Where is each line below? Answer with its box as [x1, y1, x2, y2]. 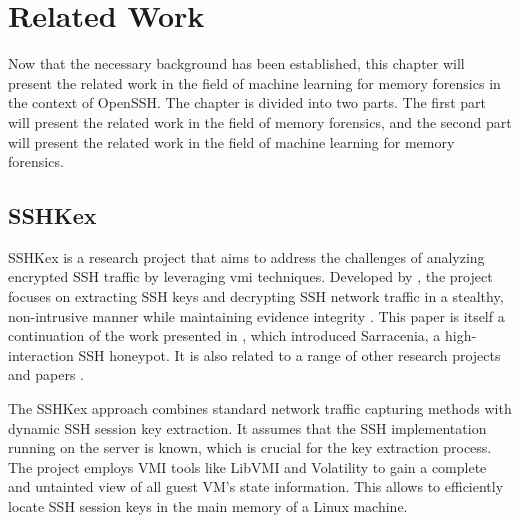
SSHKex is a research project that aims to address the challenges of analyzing [8, 246, 485, 267]
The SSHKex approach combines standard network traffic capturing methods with [8, 398, 512, 419]
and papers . [8, 364, 84, 385]
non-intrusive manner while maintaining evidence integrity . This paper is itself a [8, 305, 505, 326]
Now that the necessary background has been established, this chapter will [8, 53, 465, 74]
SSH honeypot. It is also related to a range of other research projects [78, 344, 501, 365]
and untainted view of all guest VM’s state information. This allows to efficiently [8, 476, 504, 497]
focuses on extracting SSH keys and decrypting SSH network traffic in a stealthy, [8, 286, 504, 307]
